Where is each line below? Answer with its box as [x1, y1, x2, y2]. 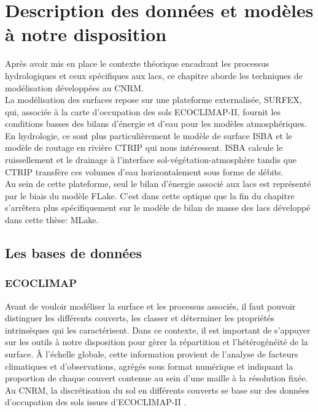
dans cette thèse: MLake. [5, 213, 99, 226]
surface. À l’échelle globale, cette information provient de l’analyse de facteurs [5, 348, 298, 360]
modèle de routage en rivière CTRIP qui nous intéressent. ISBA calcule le [5, 141, 283, 154]
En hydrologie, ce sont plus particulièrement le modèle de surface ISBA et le [5, 129, 292, 142]
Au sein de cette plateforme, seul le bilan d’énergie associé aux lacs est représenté [5, 177, 311, 190]
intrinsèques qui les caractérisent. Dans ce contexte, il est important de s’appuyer [5, 323, 311, 336]
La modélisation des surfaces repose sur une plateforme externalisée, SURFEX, [5, 93, 302, 106]
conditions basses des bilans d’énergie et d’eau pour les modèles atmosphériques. [5, 117, 308, 130]
